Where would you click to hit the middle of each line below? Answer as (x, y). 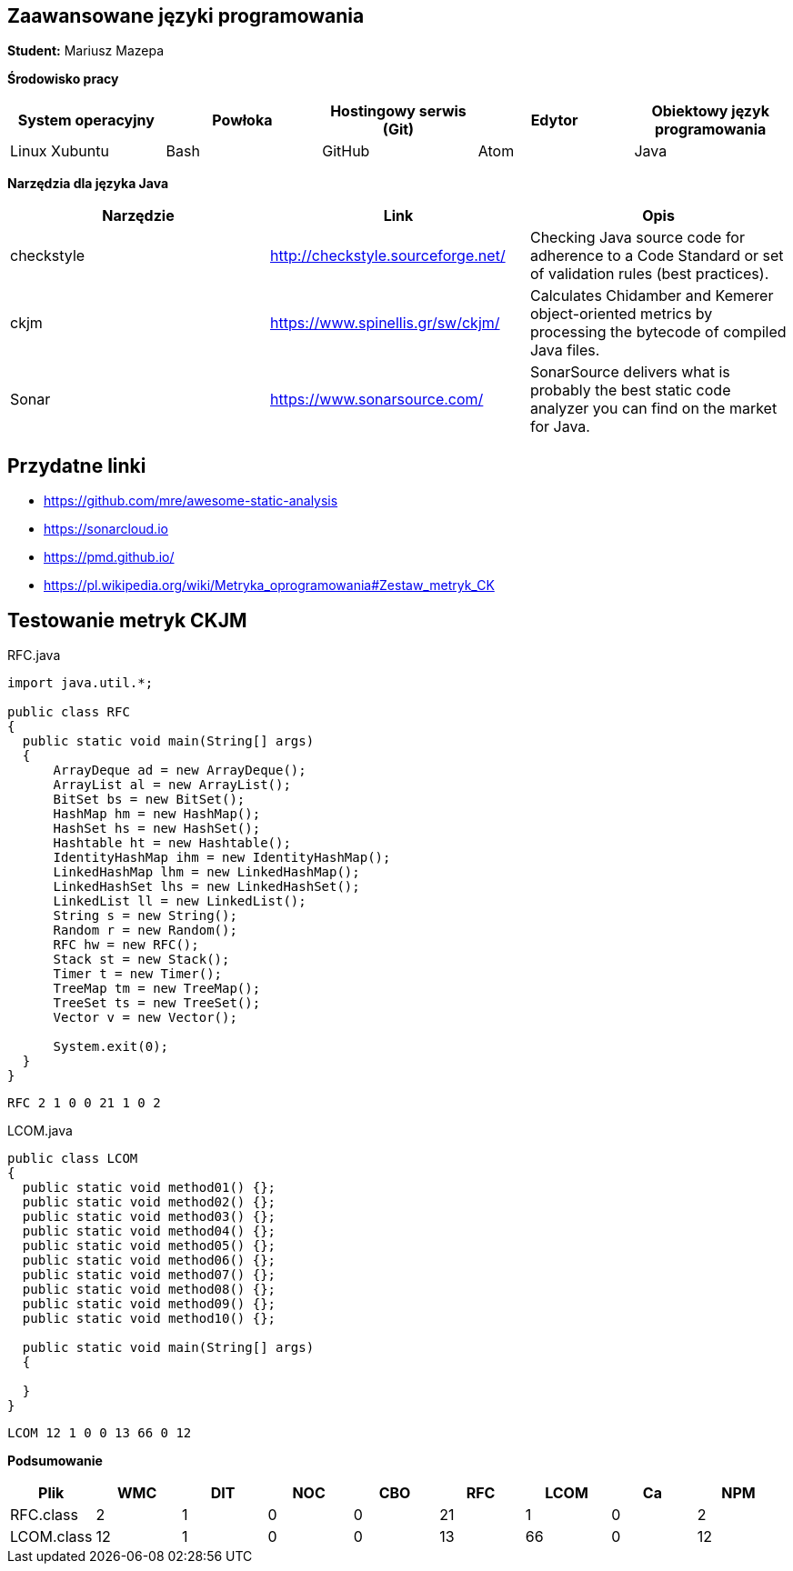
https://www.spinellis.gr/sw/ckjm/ (385, 323)
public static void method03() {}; (149, 1217)
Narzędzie (138, 216)
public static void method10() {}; (149, 1319)
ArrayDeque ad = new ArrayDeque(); (180, 770)
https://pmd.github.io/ (109, 557)
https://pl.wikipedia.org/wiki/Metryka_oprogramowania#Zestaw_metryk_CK (269, 585)
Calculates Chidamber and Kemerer (652, 296)
